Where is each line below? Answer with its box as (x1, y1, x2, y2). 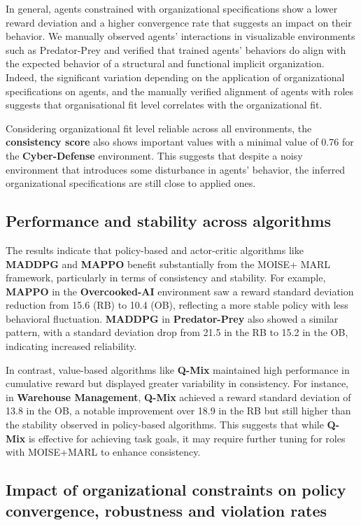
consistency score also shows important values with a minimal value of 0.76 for (6, 134, 354, 149)
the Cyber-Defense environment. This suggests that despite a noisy (6, 148, 303, 162)
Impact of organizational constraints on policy (6, 479, 346, 500)
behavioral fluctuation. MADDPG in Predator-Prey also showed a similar (6, 311, 339, 325)
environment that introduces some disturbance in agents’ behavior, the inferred (6, 162, 346, 176)
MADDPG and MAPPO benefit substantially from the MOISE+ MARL (6, 256, 331, 271)
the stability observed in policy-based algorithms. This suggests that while (6, 417, 324, 432)
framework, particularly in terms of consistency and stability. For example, (6, 270, 326, 285)
